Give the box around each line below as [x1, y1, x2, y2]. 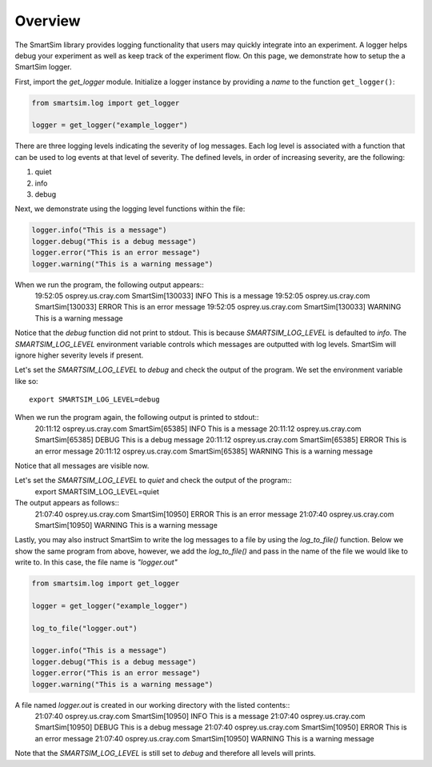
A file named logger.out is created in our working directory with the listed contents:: [14, 700, 290, 709]
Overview [14, 12, 81, 30]
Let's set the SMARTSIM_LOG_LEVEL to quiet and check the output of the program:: [14, 476, 292, 485]
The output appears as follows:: [14, 498, 119, 508]
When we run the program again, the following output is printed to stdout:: [14, 413, 259, 422]
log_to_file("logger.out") [31, 624, 138, 633]
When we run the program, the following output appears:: [14, 280, 204, 290]
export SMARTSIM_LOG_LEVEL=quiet [34, 486, 160, 496]
